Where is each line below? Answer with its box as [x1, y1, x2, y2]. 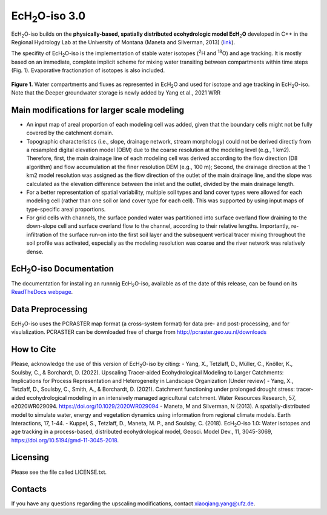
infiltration [26, 231, 52, 238]
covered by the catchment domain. [26, 129, 114, 136]
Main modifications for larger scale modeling [11, 105, 185, 115]
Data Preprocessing [11, 304, 88, 314]
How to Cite [11, 344, 56, 354]
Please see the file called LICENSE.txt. [11, 468, 107, 476]
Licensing [11, 452, 50, 463]
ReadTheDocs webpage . [11, 288, 73, 295]
